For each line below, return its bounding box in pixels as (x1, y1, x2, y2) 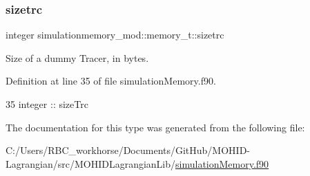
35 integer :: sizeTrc (6, 97, 88, 111)
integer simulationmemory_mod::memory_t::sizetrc (6, 27, 224, 42)
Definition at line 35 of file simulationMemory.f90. (6, 74, 216, 88)
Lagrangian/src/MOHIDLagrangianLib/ (6, 156, 176, 170)
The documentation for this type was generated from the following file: (6, 120, 305, 134)
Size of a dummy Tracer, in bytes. (6, 50, 149, 65)
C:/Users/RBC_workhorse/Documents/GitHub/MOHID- (6, 143, 251, 157)
